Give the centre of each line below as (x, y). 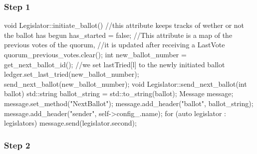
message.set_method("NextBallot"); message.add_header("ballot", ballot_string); (129, 103)
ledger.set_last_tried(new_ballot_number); (72, 74)
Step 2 (17, 145)
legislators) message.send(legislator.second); (70, 123)
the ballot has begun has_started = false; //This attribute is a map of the (118, 35)
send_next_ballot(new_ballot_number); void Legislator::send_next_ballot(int (126, 83)
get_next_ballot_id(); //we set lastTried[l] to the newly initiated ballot (115, 64)
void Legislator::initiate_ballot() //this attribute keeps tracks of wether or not (124, 25)
